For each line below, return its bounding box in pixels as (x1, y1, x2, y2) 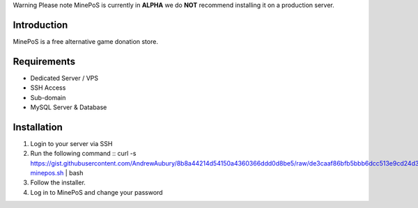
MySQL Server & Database (30, 103, 107, 111)
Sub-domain (30, 93, 66, 102)
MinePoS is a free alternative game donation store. (13, 37, 158, 45)
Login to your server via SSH (30, 139, 113, 147)
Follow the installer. (30, 178, 86, 187)
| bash (65, 169, 84, 177)
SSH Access (30, 83, 66, 92)
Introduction (13, 19, 68, 31)
